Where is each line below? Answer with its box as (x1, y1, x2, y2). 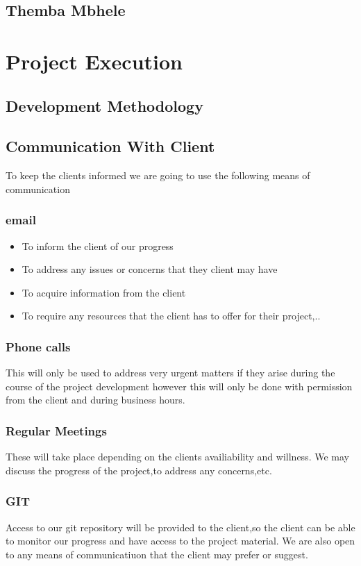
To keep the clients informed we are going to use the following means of (6, 168, 310, 183)
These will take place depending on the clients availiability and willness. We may (6, 449, 349, 464)
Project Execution (6, 47, 183, 75)
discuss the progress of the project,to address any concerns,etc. (6, 463, 272, 477)
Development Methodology (6, 94, 203, 116)
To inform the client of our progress (22, 238, 174, 253)
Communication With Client (6, 135, 215, 157)
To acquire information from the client (22, 285, 186, 299)
